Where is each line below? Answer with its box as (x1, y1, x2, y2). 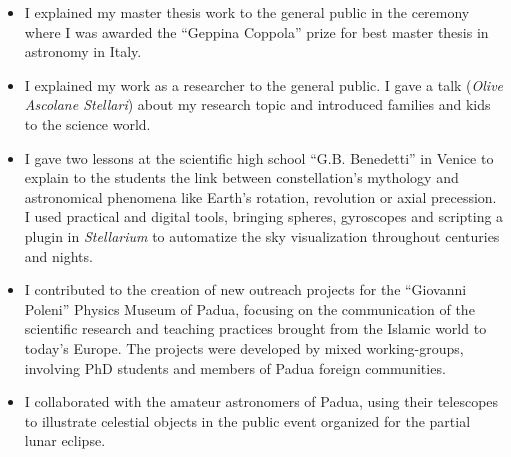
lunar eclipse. (24, 430, 106, 451)
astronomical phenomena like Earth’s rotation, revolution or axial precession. (24, 186, 497, 207)
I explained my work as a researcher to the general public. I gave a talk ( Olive (24, 74, 504, 95)
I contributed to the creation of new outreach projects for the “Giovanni (24, 279, 467, 300)
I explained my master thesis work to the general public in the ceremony (24, 2, 470, 22)
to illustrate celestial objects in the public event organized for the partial (24, 410, 471, 431)
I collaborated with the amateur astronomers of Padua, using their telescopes (24, 391, 499, 412)
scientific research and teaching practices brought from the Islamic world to (24, 318, 487, 339)
